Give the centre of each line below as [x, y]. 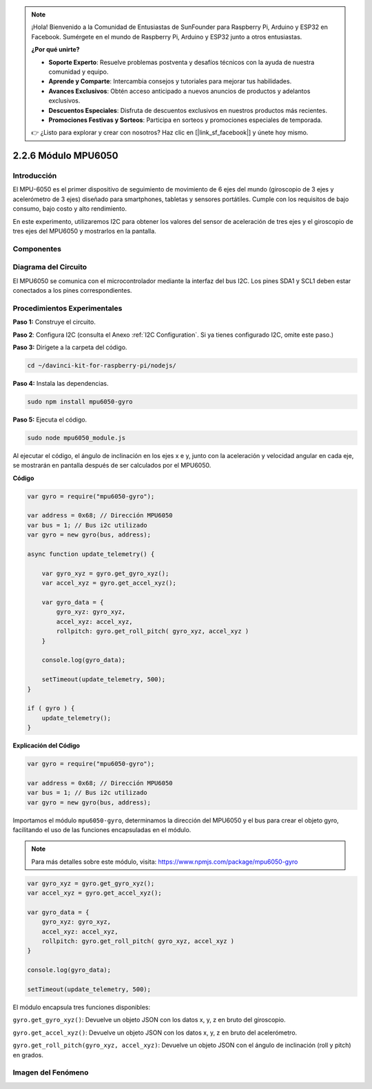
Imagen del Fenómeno [51, 1072]
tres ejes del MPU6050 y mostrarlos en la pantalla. [84, 231]
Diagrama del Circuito [50, 267]
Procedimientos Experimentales [68, 308]
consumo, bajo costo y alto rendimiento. [70, 209]
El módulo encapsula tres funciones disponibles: [82, 1007]
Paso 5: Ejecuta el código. [50, 419]
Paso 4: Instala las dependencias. [61, 383]
